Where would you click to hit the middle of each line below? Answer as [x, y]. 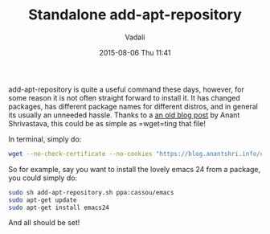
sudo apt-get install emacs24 [59, 207]
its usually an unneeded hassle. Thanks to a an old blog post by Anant [124, 115]
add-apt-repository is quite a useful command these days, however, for [127, 89]
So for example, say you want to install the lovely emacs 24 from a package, [135, 169]
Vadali [135, 37]
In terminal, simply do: [45, 139]
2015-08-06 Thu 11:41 [135, 52]
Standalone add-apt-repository [135, 15]
